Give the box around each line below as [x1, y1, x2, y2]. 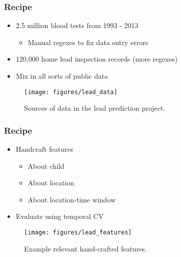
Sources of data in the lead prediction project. [24, 103, 165, 113]
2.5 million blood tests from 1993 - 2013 [16, 20, 138, 31]
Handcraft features [16, 144, 73, 154]
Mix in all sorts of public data [16, 71, 108, 81]
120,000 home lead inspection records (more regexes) [16, 54, 178, 64]
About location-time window [28, 194, 116, 204]
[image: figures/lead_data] [24, 88, 118, 96]
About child [28, 160, 65, 171]
